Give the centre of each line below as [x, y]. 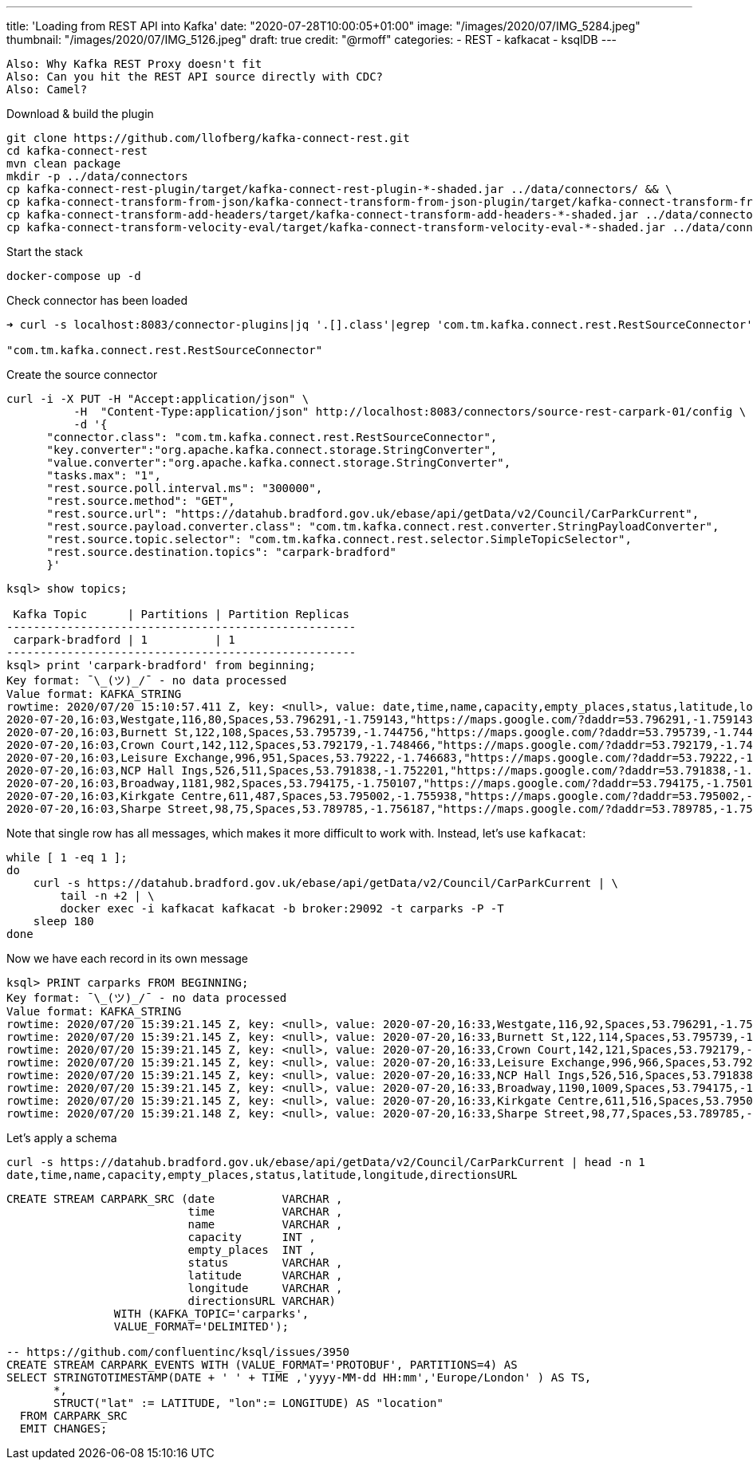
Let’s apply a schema [62, 1138]
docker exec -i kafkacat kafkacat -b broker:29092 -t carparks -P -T [282, 908]
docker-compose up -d [74, 276]
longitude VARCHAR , [265, 1288]
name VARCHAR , [265, 1224]
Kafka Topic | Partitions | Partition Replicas [181, 614]
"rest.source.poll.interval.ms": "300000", [185, 488]
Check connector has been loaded [97, 300]
